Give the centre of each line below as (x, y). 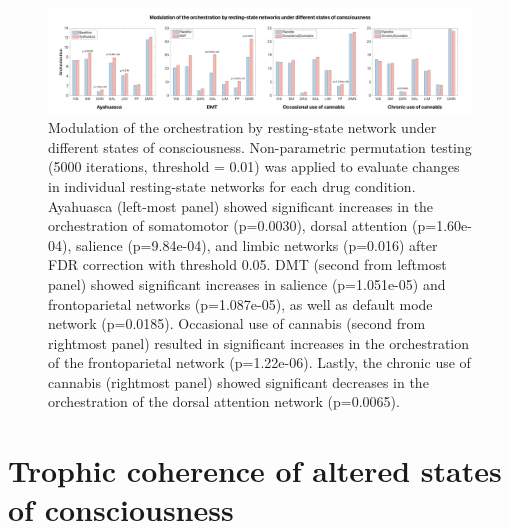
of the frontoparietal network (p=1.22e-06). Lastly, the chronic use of (259, 362)
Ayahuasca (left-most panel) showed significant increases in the (241, 205)
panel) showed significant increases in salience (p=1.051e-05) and (247, 283)
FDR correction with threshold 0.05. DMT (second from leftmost (247, 264)
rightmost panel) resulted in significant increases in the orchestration (259, 342)
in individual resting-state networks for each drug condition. (232, 185)
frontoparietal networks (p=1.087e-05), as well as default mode (240, 303)
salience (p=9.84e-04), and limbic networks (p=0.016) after (256, 244)
